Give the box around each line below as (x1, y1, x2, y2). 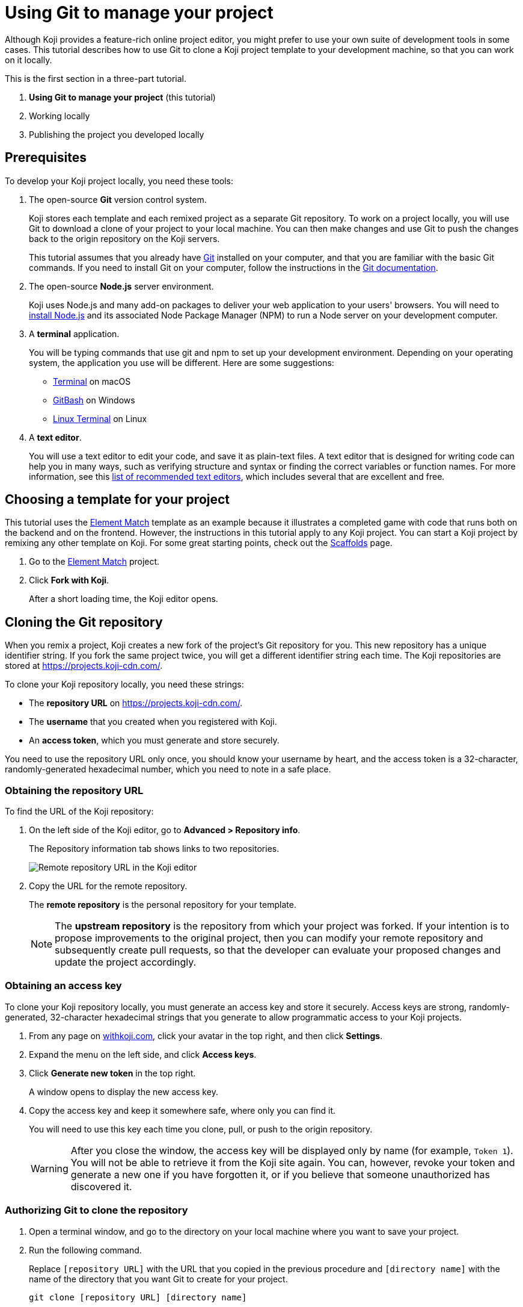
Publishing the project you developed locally (29, 129, 204, 140)
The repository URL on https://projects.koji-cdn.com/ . (29, 698, 243, 709)
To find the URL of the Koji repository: (5, 806, 154, 817)
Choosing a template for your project (5, 492, 230, 508)
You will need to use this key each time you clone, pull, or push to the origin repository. (29, 1123, 373, 1134)
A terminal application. (29, 328, 120, 339)
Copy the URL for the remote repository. (29, 881, 188, 892)
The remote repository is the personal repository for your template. (29, 899, 296, 910)
